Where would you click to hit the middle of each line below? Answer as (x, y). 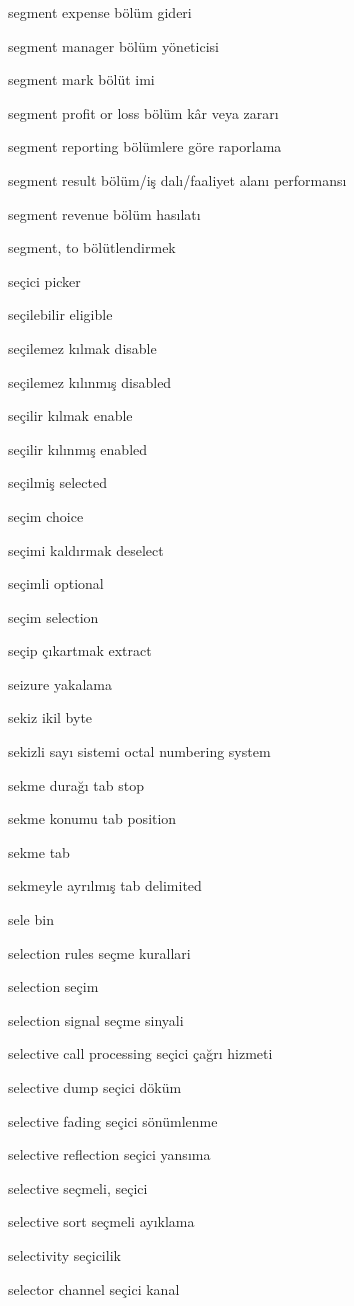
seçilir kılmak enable (70, 415)
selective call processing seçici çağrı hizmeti (140, 1053)
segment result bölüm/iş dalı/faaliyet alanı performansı (177, 179)
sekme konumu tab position (92, 818)
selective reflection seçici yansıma (109, 1154)
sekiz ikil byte (50, 717)
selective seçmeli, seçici (78, 1187)
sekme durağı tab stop (76, 784)
